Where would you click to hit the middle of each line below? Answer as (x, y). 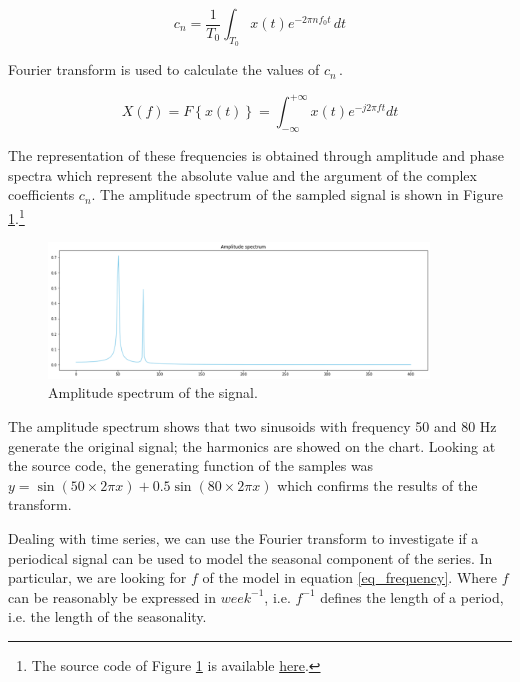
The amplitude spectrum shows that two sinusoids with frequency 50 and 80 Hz (252, 426)
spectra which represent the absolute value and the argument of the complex (242, 174)
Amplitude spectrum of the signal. (153, 392)
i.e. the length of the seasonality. (107, 616)
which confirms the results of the (377, 484)
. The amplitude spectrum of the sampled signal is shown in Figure (297, 194)
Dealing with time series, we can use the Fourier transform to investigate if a (243, 538)
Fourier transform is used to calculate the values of (164, 69)
